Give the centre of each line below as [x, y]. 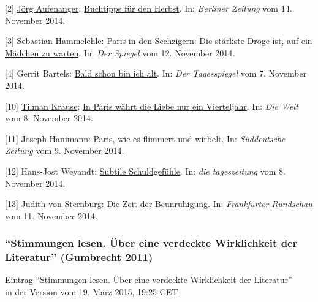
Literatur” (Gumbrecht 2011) [79, 257]
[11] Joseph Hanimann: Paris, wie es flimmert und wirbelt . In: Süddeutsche [145, 138]
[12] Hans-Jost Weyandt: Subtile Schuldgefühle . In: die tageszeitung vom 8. [145, 171]
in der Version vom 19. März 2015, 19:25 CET [92, 292]
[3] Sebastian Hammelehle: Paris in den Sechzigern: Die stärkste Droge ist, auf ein [159, 41]
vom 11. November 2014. [51, 215]
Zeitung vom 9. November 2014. [65, 150]
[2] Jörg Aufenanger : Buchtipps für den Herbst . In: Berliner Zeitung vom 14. [149, 8]
